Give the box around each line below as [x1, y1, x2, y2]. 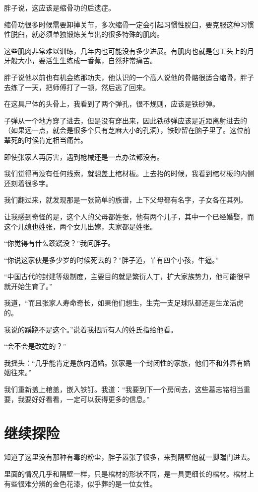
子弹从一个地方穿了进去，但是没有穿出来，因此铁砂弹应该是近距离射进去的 [4, 115, 247, 125]
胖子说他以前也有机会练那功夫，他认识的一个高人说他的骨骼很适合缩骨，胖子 [4, 72, 254, 82]
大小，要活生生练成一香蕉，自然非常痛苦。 [17, 55, 157, 66]
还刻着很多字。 [4, 178, 53, 188]
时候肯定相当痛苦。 [24, 134, 87, 145]
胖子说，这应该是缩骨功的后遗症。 [4, 2, 115, 12]
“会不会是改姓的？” [4, 341, 66, 351]
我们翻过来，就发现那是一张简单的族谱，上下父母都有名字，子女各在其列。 [4, 195, 247, 205]
